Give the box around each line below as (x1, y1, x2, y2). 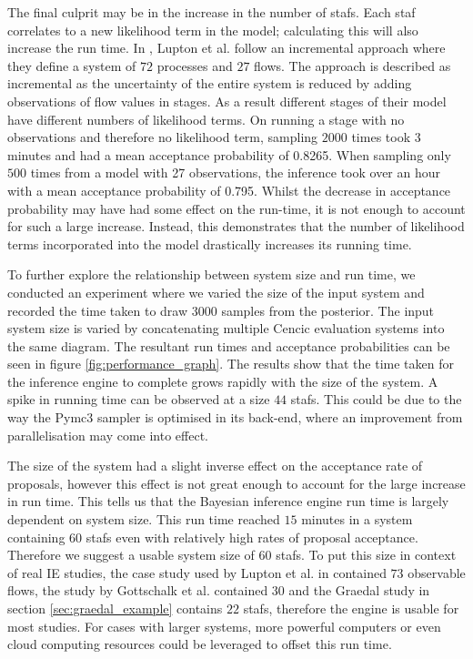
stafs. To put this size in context (276, 545, 457, 564)
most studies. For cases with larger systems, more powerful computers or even (7, 616, 441, 635)
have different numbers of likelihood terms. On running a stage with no (7, 109, 405, 128)
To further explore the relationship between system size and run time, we (7, 265, 416, 284)
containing (7, 527, 65, 546)
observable (408, 563, 466, 582)
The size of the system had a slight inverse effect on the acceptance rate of (7, 456, 423, 475)
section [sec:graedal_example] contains (7, 599, 223, 617)
